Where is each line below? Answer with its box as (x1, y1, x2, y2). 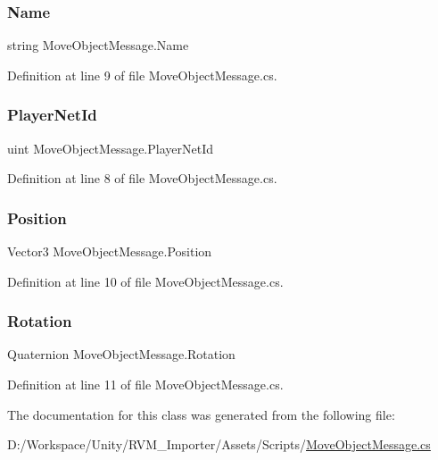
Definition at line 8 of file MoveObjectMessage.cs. (7, 169, 277, 188)
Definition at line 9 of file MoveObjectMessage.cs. (7, 65, 277, 84)
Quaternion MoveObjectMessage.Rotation (7, 345, 236, 364)
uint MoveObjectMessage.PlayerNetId (7, 138, 213, 157)
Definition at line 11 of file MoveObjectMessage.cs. (7, 375, 284, 394)
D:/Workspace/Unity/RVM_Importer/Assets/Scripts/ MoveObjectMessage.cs (7, 435, 431, 454)
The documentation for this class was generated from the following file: (7, 405, 395, 423)
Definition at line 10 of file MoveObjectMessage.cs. (7, 272, 284, 290)
